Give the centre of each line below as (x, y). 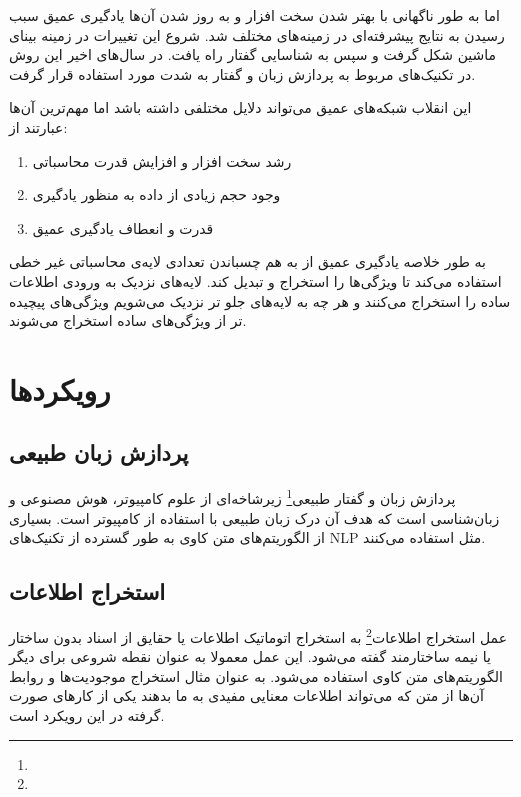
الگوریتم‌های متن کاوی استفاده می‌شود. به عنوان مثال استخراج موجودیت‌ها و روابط (256, 675)
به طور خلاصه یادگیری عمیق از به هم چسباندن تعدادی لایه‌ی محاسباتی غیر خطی (247, 261)
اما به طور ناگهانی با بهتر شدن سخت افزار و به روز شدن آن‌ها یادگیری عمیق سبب (254, 15)
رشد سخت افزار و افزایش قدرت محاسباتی (162, 160)
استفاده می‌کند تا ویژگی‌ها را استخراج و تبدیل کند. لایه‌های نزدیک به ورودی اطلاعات (255, 280)
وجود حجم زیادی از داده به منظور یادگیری (156, 194)
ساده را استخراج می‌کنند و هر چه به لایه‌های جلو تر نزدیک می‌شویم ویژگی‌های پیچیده (260, 300)
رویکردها (60, 388)
